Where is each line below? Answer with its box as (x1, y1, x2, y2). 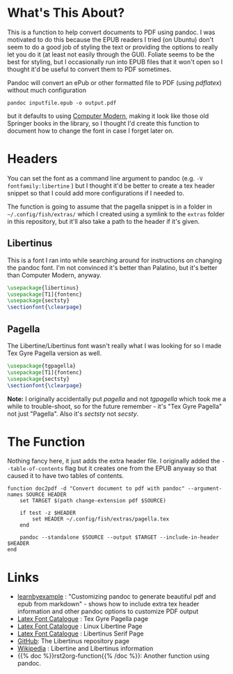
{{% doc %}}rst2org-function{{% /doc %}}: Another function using (17, 652, 210, 660)
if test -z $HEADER (19, 509, 77, 517)
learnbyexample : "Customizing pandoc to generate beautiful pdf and (17, 592, 216, 601)
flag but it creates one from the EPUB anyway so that (65, 464, 217, 472)
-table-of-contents (7, 465, 64, 472)
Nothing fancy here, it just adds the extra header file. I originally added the (7, 457, 220, 465)
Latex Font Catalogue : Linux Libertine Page (17, 622, 143, 631)
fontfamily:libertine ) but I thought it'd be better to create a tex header (7, 181, 216, 190)
